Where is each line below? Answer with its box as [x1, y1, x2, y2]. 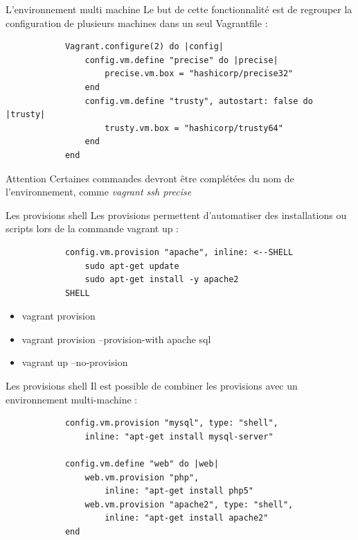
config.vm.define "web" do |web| [64, 459, 219, 469]
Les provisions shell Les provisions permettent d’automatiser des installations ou [6, 207, 347, 222]
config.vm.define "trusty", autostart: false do [84, 96, 313, 106]
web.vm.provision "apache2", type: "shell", [84, 499, 294, 509]
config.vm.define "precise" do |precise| [84, 55, 278, 65]
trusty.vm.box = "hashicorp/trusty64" [105, 123, 283, 133]
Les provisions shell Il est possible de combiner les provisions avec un [6, 378, 298, 393]
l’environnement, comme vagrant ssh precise [6, 184, 192, 199]
